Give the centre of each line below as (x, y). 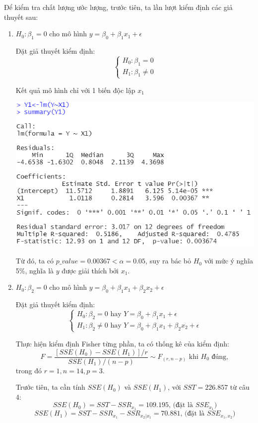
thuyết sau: (21, 17)
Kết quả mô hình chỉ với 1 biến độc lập (75, 90)
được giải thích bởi (90, 270)
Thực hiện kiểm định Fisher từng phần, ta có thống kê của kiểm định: (122, 343)
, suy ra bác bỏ (168, 261)
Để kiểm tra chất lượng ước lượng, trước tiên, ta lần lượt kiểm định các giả (118, 7)
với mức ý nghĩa (229, 261)
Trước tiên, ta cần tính (50, 387)
